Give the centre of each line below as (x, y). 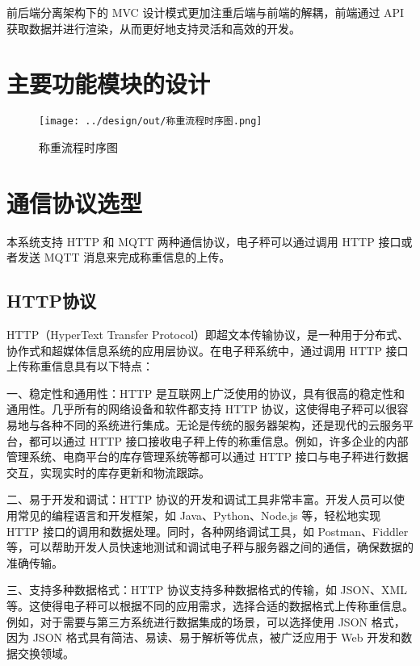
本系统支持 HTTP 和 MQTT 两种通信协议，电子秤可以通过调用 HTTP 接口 (204, 241)
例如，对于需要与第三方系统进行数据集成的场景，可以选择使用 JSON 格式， (206, 621)
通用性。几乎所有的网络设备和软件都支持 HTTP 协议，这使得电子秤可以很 (202, 409)
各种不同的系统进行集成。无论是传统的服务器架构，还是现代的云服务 (221, 425)
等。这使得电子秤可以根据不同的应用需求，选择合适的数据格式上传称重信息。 (210, 605)
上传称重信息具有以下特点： (80, 366)
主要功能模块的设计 (109, 84)
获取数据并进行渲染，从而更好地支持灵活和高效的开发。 (153, 28)
